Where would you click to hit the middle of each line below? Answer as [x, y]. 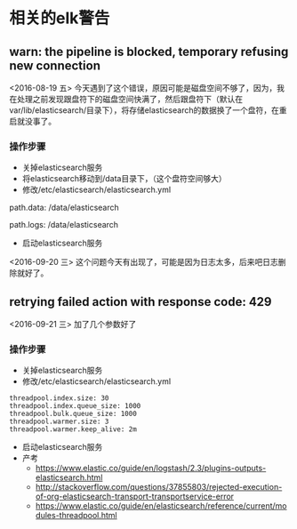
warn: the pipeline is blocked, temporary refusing [149, 51]
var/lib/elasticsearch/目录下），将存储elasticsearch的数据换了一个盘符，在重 [148, 110]
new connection [55, 65]
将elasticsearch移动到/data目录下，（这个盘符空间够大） [124, 179]
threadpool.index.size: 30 [59, 398]
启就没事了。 [32, 121]
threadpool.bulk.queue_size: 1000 [73, 414]
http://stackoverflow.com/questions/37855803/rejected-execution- [159, 487]
